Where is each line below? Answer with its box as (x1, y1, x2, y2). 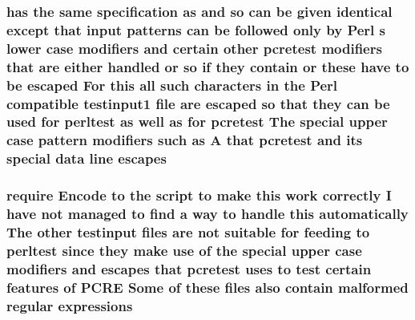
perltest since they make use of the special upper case (6, 240, 362, 260)
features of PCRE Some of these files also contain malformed (6, 277, 409, 297)
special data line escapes (6, 148, 167, 168)
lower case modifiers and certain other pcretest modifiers (6, 38, 382, 58)
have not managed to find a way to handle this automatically (6, 204, 409, 224)
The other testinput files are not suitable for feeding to (6, 221, 370, 241)
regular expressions (6, 295, 133, 315)
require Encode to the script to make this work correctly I (6, 185, 392, 205)
